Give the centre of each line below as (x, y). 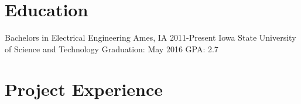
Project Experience (84, 89)
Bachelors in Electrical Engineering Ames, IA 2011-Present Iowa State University (150, 37)
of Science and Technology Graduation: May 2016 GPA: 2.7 (112, 49)
